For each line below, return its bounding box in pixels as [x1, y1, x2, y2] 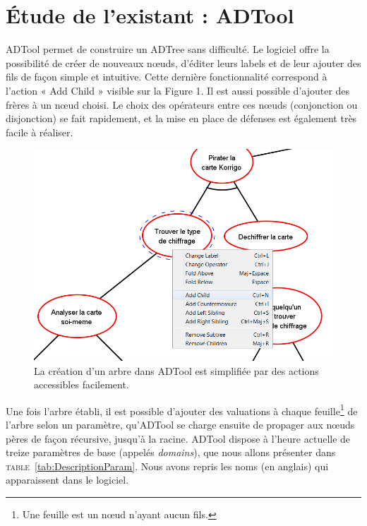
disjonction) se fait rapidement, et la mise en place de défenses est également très [6, 111, 357, 126]
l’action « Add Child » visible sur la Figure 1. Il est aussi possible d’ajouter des [6, 83, 350, 97]
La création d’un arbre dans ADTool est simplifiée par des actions [34, 363, 319, 378]
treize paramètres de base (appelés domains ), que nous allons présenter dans [6, 445, 336, 460]
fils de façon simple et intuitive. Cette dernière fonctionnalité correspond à [6, 69, 327, 84]
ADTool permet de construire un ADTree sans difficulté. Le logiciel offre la [6, 42, 330, 56]
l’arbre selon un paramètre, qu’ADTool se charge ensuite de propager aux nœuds [6, 417, 355, 432]
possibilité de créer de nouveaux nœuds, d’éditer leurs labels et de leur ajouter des [6, 55, 361, 70]
